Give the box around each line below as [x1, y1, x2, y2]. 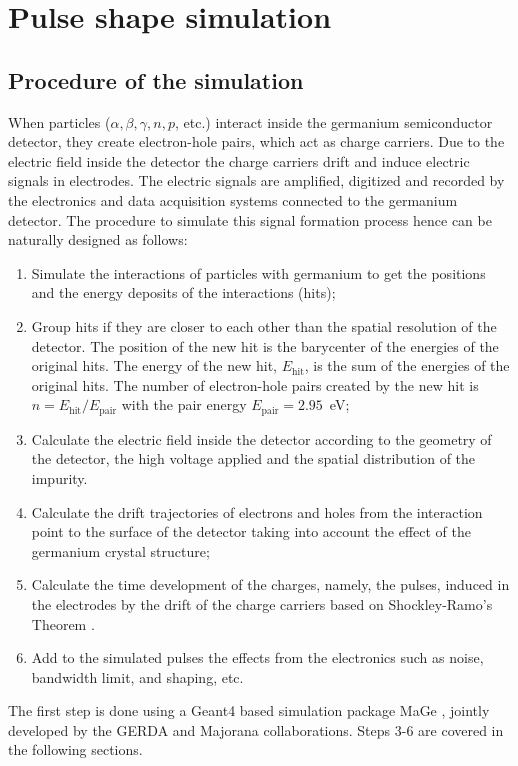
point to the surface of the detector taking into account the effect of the [31, 521, 471, 542]
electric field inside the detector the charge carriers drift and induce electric [8, 150, 470, 171]
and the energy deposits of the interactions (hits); [31, 282, 336, 303]
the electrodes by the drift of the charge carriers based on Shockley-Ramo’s [31, 593, 493, 614]
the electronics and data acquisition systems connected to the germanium [8, 189, 458, 210]
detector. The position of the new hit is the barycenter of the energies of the [31, 335, 499, 356]
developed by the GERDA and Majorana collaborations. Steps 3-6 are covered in [8, 719, 504, 740]
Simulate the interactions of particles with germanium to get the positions [31, 262, 486, 283]
